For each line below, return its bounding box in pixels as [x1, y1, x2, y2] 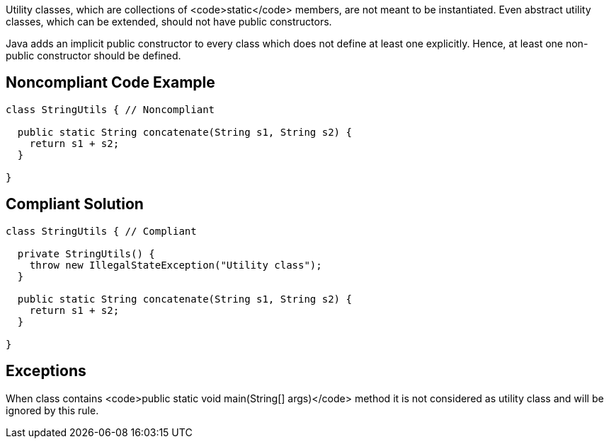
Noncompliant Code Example [6, 74, 215, 92]
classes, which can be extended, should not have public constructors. [6, 16, 332, 28]
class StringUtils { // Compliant [6, 225, 197, 237]
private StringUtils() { [17, 247, 155, 259]
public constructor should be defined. [6, 49, 181, 62]
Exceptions [6, 362, 86, 380]
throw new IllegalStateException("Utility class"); [29, 259, 322, 271]
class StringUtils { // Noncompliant [6, 103, 215, 115]
